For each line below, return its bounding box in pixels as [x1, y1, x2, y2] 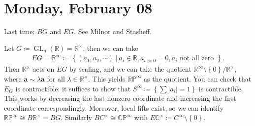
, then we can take [83, 42, 138, 53]
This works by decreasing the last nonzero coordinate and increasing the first [4, 93, 236, 103]
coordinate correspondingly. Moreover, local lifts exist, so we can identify [4, 102, 223, 113]
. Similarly [61, 112, 92, 123]
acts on [32, 64, 55, 74]
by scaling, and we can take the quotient [69, 64, 191, 74]
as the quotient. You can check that [144, 73, 252, 84]
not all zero [180, 55, 214, 62]
